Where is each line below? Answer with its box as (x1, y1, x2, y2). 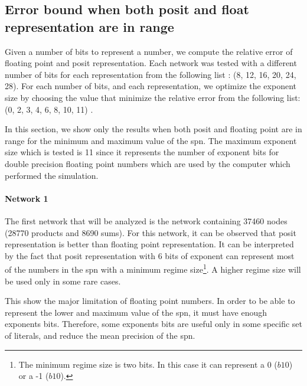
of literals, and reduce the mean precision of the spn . (5, 329, 195, 341)
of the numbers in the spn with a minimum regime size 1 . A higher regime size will (5, 261, 301, 275)
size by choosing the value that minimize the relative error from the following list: (5, 91, 301, 103)
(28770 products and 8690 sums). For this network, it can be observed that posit (5, 226, 296, 238)
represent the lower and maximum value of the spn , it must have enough (5, 306, 267, 318)
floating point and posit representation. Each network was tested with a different (5, 57, 297, 69)
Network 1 (5, 192, 48, 204)
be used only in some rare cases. (5, 274, 121, 287)
